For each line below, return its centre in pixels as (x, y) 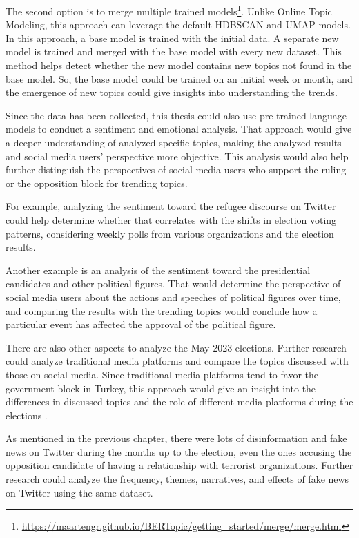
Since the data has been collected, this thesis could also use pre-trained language (176, 115)
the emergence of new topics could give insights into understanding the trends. (172, 92)
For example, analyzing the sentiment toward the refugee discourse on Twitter (171, 206)
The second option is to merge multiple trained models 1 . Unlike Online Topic (169, 10)
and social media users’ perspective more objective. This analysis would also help (177, 156)
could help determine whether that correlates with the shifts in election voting (171, 219)
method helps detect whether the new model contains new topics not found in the (179, 65)
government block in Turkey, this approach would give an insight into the (161, 388)
